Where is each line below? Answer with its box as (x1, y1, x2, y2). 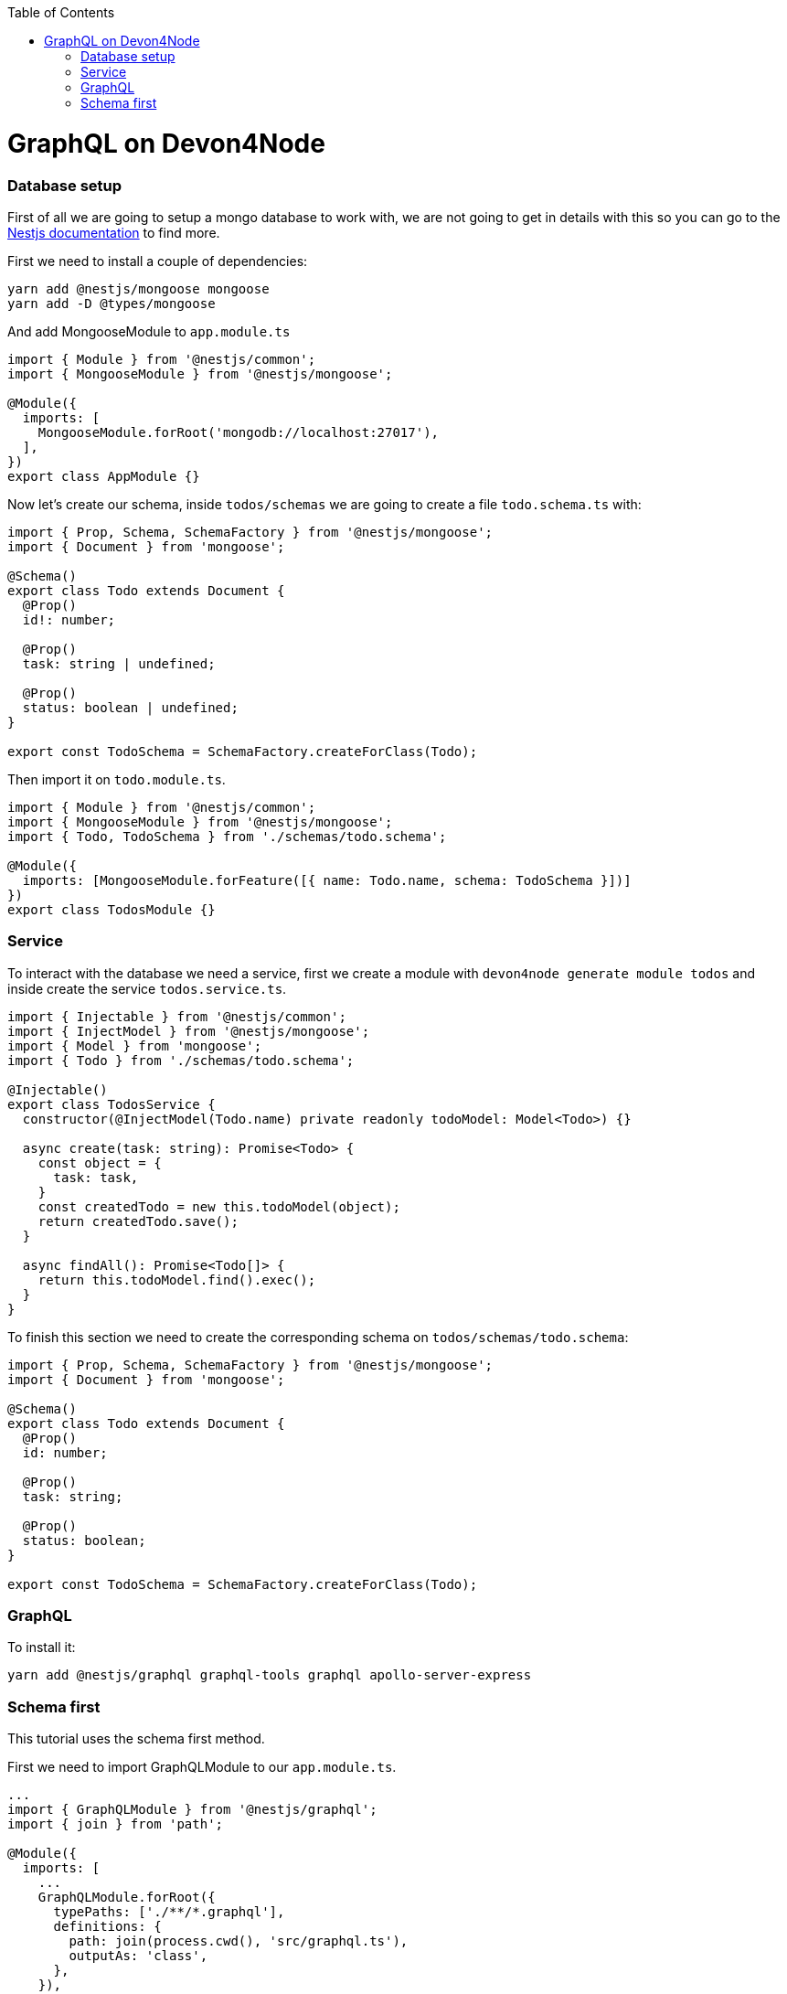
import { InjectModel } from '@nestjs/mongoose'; (7, 1023, 370, 1039)
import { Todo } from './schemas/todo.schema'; (7, 1052, 355, 1068)
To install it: (7, 1639, 76, 1656)
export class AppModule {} (7, 468, 200, 484)
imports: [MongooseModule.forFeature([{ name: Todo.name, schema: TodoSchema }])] (22, 872, 632, 888)
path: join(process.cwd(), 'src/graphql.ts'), (69, 1934, 409, 1949)
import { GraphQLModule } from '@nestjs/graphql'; (7, 1802, 378, 1818)
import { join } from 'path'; (7, 1817, 224, 1832)
